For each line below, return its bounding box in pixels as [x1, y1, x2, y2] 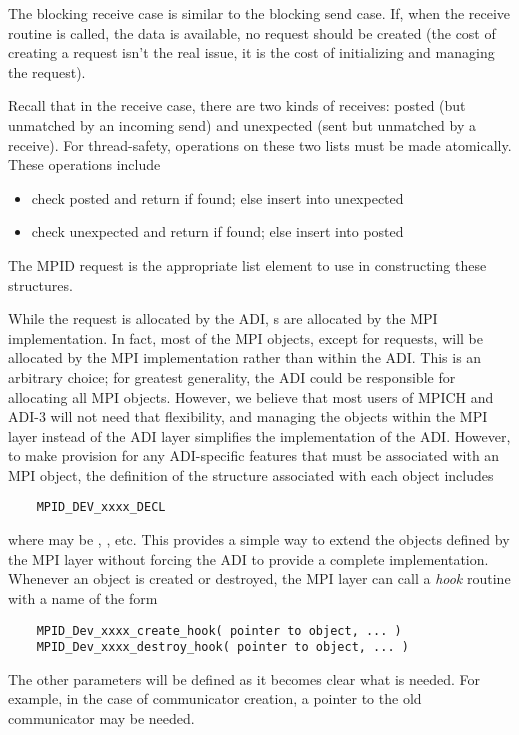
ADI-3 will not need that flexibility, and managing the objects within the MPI [8, 406, 488, 427]
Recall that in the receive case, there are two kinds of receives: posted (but [8, 95, 466, 116]
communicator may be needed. [8, 708, 195, 728]
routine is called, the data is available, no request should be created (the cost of [8, 22, 496, 43]
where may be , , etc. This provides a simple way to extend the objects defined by [8, 529, 510, 550]
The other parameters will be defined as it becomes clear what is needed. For [8, 668, 480, 689]
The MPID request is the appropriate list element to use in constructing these [8, 254, 487, 275]
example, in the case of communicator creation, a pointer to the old [8, 688, 422, 709]
